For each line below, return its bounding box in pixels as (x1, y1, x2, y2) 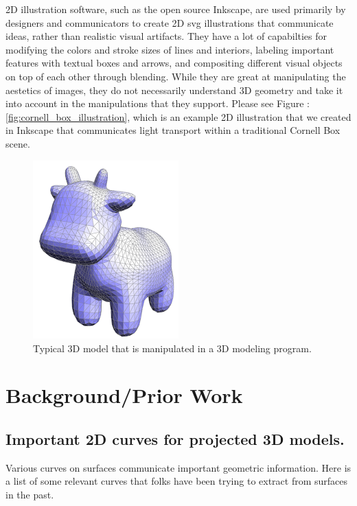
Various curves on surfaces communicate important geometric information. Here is (5, 460, 352, 474)
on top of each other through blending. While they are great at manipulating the (5, 69, 346, 83)
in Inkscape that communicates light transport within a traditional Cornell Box (5, 123, 341, 137)
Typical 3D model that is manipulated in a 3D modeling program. (33, 341, 312, 355)
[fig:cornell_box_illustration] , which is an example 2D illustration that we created (5, 109, 352, 124)
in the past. (5, 487, 54, 501)
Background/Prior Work (5, 381, 243, 409)
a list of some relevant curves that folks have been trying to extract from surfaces (5, 474, 348, 488)
